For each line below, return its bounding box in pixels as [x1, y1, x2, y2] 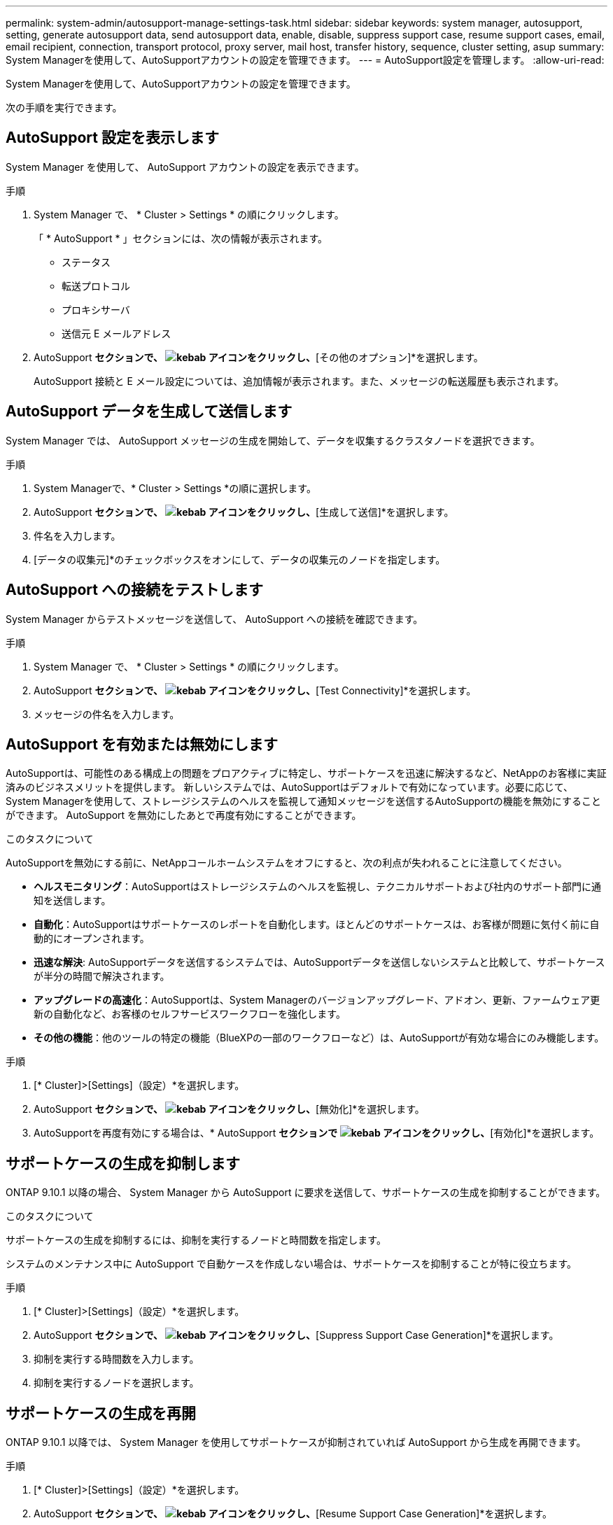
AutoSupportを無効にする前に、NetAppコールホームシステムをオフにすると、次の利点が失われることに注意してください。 [6, 857, 568, 869]
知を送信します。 [34, 894, 111, 907]
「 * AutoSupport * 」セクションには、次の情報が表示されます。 [34, 232, 328, 244]
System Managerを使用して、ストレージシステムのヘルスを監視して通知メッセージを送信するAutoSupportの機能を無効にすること [6, 795, 601, 808]
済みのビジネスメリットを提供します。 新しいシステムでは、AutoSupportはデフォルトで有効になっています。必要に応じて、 [6, 781, 573, 794]
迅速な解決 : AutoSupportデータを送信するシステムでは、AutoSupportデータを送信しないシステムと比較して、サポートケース [34, 956, 605, 969]
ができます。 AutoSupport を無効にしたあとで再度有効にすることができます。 [6, 809, 362, 822]
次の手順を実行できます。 [6, 101, 122, 113]
